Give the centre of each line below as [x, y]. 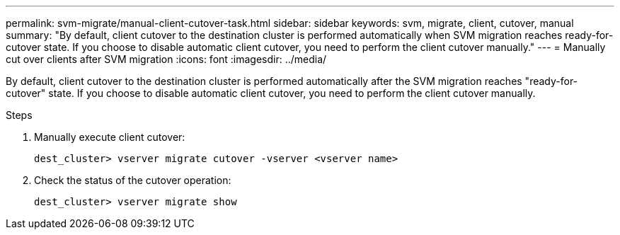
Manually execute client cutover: [110, 137]
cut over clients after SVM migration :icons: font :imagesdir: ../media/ [166, 59]
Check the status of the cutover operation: [133, 180]
